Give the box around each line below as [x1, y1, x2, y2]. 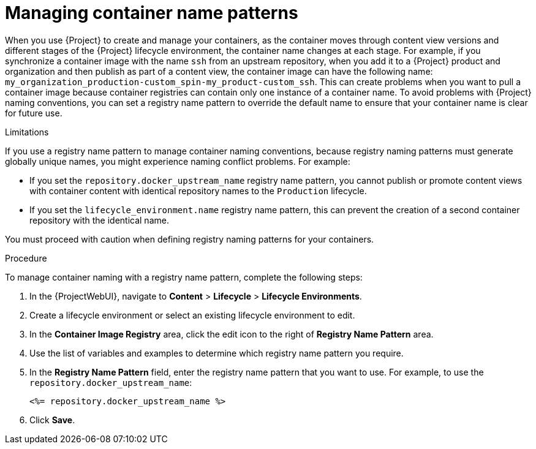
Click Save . [29, 414, 75, 425]
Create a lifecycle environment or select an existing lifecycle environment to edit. [29, 309, 355, 320]
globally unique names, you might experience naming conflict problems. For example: [5, 156, 350, 167]
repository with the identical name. [29, 214, 169, 225]
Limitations [5, 126, 49, 137]
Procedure [5, 252, 47, 263]
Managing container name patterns [5, 2, 298, 23]
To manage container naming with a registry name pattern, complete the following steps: [5, 271, 363, 282]
